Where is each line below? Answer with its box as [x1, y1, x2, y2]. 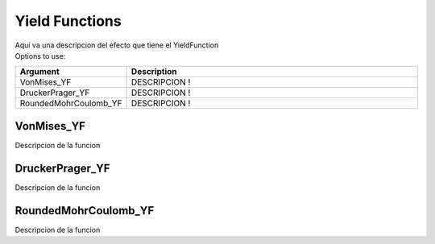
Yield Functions [14, 12, 122, 30]
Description [130, 66, 177, 77]
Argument [19, 66, 60, 77]
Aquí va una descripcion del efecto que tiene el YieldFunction [14, 40, 219, 50]
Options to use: [14, 51, 66, 60]
